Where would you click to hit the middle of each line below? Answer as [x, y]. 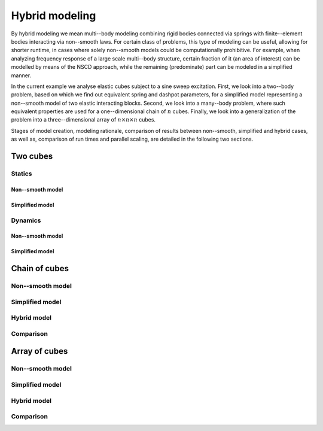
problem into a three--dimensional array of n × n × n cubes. [83, 120]
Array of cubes [39, 351]
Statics [22, 174]
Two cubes [32, 157]
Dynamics [26, 220]
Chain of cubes [40, 268]
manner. [21, 75]
